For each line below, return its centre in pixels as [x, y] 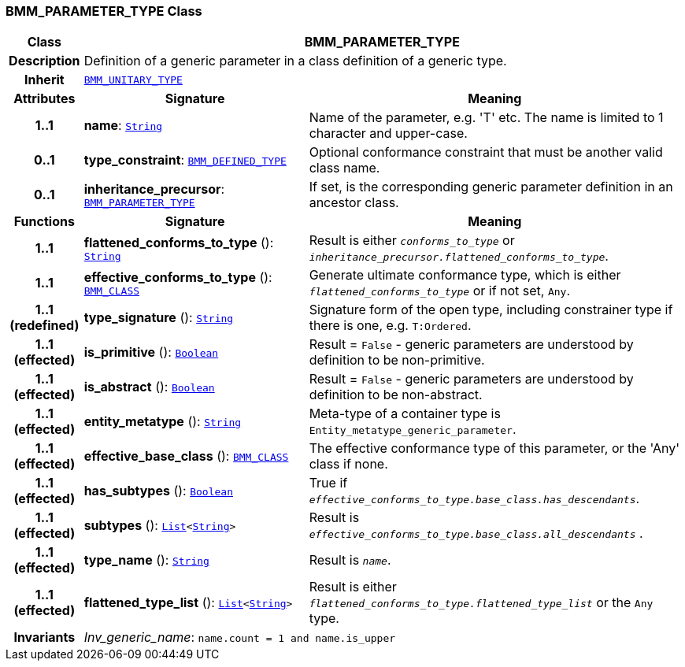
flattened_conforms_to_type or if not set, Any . [440, 291]
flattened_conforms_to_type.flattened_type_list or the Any [481, 603]
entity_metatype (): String [163, 422]
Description [44, 61]
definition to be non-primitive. [397, 360]
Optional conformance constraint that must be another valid [486, 152]
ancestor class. [354, 203]
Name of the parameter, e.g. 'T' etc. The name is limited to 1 [486, 118]
